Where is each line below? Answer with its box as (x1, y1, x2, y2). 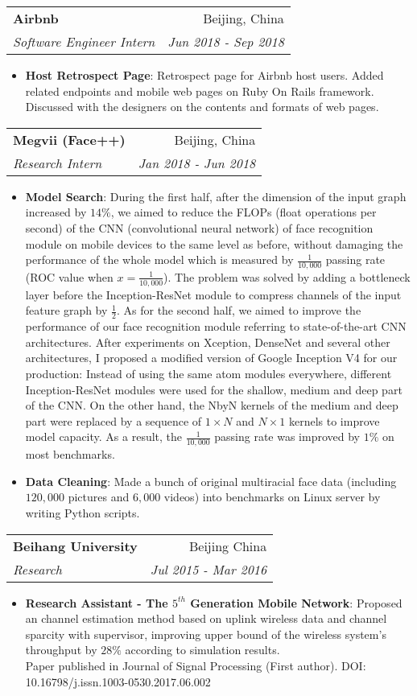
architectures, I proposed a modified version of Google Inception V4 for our (25, 349, 398, 366)
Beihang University (13, 536, 138, 555)
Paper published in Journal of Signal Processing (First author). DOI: (25, 657, 366, 673)
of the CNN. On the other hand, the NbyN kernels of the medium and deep (25, 397, 398, 414)
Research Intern (13, 153, 102, 172)
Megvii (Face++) (13, 130, 126, 149)
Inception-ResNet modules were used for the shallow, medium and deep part (25, 381, 403, 397)
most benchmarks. (25, 446, 115, 463)
